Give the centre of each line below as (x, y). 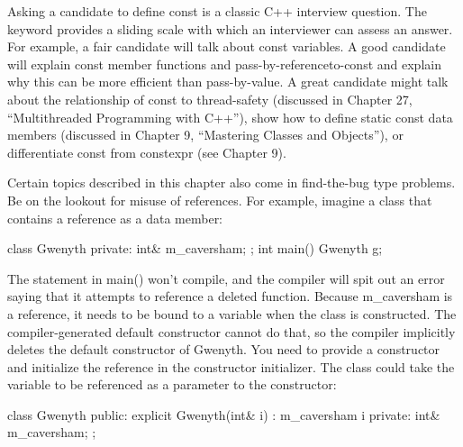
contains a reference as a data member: (115, 218)
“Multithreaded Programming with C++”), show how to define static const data (230, 117)
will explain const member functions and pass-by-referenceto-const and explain (224, 64)
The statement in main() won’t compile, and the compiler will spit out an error (226, 278)
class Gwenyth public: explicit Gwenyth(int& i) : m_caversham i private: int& (224, 414)
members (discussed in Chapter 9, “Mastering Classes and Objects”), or (205, 135)
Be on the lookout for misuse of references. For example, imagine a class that (220, 200)
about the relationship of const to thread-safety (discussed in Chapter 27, (210, 99)
